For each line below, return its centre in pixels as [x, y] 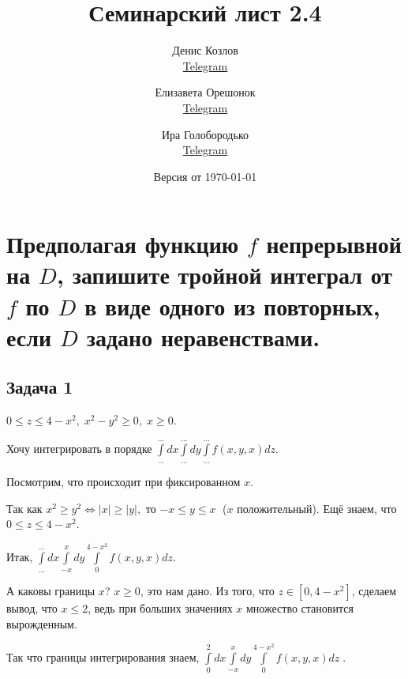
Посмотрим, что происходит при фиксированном [124, 482]
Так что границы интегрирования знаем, [103, 657]
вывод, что [32, 608]
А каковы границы [51, 591]
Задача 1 [40, 387]
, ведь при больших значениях [160, 608]
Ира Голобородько [205, 134]
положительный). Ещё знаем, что [317, 508]
